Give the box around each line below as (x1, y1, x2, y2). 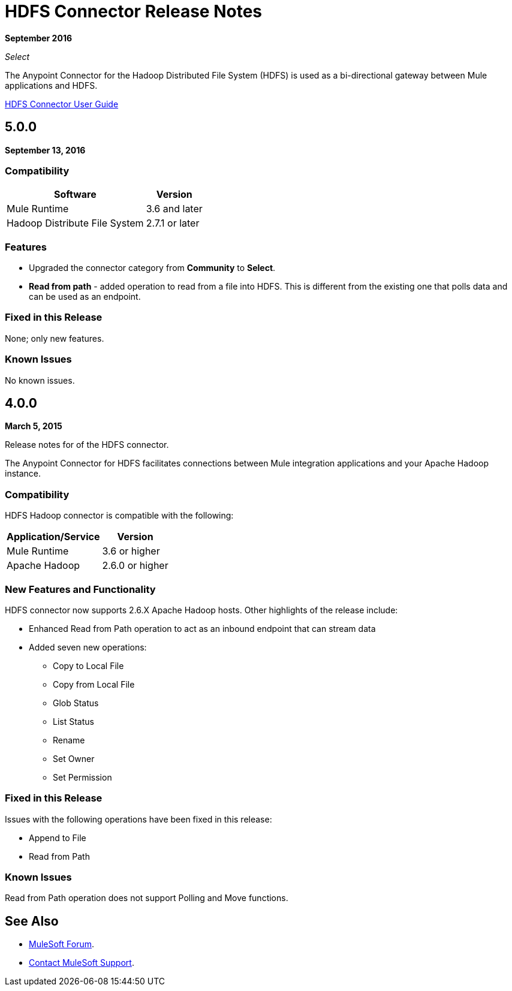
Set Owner (53, 753, 95, 764)
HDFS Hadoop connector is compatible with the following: (5, 510, 234, 521)
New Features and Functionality (5, 583, 156, 595)
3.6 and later (146, 203, 203, 215)
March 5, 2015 (5, 421, 62, 432)
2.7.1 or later (146, 217, 200, 230)
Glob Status (53, 697, 99, 708)
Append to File (29, 832, 86, 843)
